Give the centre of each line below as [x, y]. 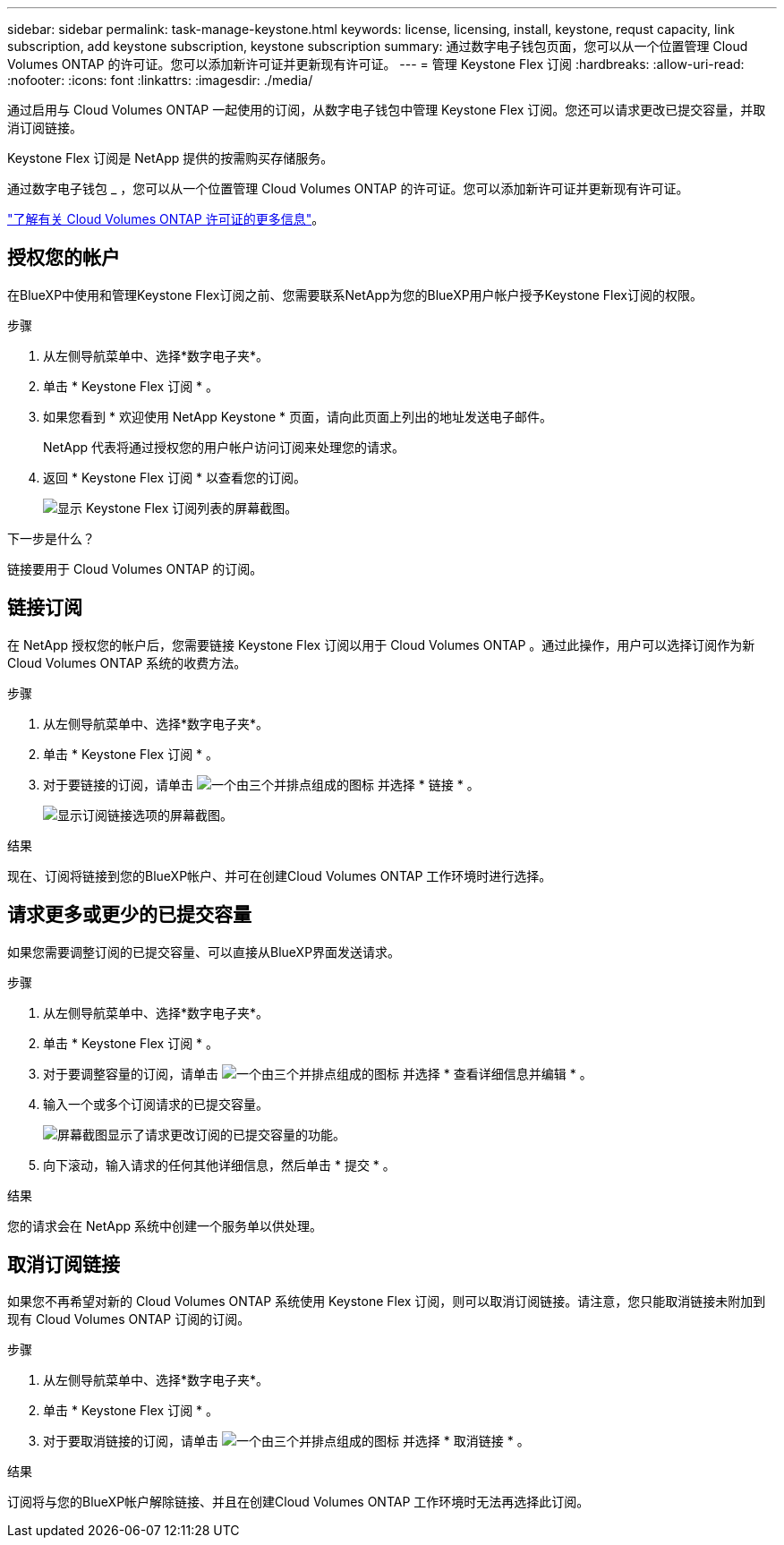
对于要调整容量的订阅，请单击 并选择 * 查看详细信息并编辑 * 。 [318, 1073]
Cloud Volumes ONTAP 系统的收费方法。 [127, 662]
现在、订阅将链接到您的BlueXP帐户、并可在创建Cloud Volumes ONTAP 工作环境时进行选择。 [280, 875]
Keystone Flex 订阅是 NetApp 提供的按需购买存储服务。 [170, 158]
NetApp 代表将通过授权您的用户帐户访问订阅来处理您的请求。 [224, 447]
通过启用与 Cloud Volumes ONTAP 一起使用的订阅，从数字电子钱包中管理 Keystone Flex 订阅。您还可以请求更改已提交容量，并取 [387, 110]
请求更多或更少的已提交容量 [129, 915]
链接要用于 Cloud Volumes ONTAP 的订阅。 [135, 568]
